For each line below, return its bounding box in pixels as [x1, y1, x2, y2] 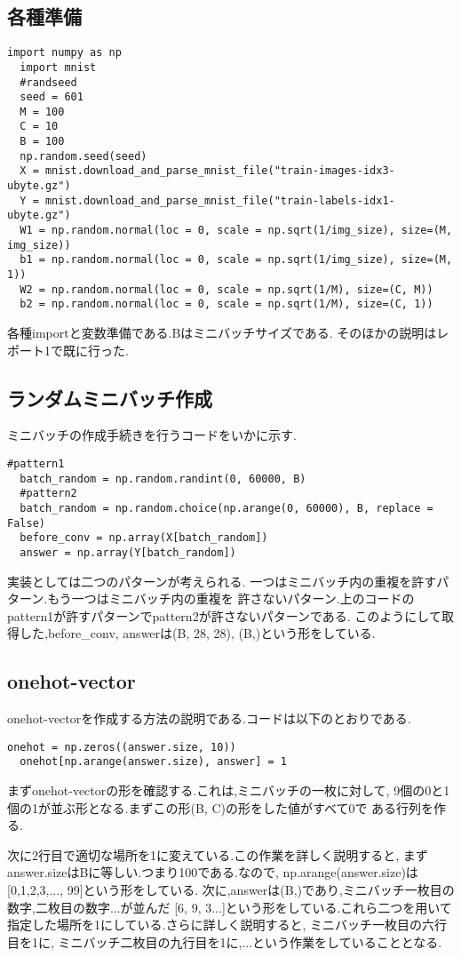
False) [7, 516, 45, 530]
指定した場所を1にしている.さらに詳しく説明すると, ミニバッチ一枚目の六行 [7, 915, 448, 934]
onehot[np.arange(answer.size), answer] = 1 [20, 755, 287, 769]
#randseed [20, 76, 77, 89]
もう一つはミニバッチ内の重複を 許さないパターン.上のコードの [47, 589, 415, 608]
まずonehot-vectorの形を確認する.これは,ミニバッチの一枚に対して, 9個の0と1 [7, 781, 450, 800]
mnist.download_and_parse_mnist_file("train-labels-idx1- [44, 194, 395, 207]
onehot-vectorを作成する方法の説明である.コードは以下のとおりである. [7, 709, 411, 728]
